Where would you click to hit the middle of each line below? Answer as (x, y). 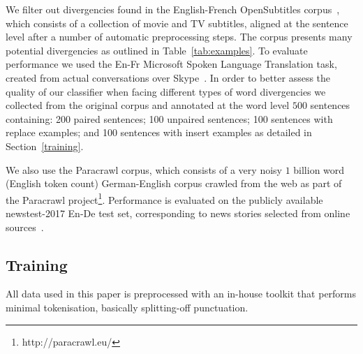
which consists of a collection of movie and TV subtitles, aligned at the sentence (177, 23)
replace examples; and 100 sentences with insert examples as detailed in (159, 132)
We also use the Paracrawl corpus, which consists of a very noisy (144, 169)
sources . (25, 227)
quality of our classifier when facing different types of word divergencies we (166, 91)
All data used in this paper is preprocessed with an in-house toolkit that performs (181, 294)
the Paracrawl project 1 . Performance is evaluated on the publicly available (164, 198)
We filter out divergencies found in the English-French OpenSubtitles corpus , (173, 9)
